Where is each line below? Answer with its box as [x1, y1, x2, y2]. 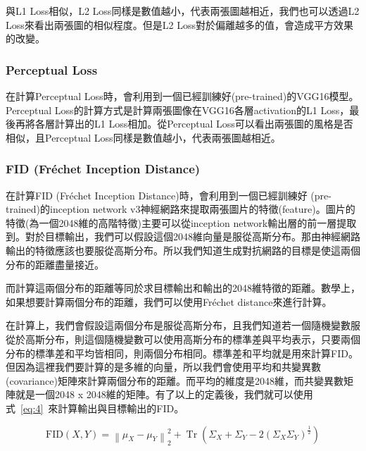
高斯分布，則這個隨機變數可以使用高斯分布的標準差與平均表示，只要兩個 [25, 331, 360, 346]
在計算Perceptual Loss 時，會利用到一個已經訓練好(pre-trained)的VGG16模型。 [6, 89, 359, 103]
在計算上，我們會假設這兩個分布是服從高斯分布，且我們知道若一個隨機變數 [6, 318, 351, 333]
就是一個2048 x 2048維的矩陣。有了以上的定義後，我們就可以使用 [15, 387, 313, 402]
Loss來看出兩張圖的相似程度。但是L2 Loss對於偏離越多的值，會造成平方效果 [6, 17, 353, 32]
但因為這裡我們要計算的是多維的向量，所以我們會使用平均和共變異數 [6, 359, 321, 374]
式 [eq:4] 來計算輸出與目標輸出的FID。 [6, 400, 184, 415]
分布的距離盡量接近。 [6, 257, 104, 271]
